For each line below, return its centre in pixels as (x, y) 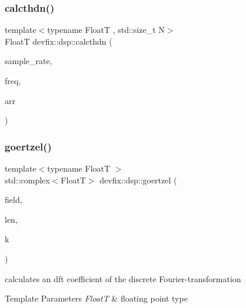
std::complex (27, 180)
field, (14, 200)
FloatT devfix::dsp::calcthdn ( (59, 41)
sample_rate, (29, 61)
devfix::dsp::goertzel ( (138, 180)
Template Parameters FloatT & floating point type (96, 298)
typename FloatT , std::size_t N (106, 30)
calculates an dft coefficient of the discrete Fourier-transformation (123, 278)
